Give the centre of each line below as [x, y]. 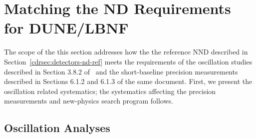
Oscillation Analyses [57, 128]
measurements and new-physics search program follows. [89, 101]
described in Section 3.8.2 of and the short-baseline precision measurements [121, 71]
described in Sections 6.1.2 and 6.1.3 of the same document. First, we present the [128, 81]
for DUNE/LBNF [66, 28]
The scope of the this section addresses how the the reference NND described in [126, 52]
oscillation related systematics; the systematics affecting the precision [110, 91]
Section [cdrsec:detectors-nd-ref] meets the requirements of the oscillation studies [128, 61]
